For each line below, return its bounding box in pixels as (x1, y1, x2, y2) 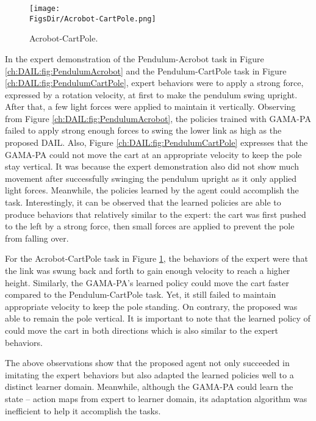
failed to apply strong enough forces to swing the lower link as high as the (5, 124, 282, 137)
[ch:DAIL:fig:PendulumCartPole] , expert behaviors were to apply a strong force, (5, 76, 304, 89)
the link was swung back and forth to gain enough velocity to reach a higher (5, 264, 290, 276)
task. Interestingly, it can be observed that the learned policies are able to (5, 196, 281, 209)
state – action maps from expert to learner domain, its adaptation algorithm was (5, 392, 307, 405)
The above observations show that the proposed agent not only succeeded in (5, 356, 290, 369)
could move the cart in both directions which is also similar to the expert (5, 323, 279, 336)
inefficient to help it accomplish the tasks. (5, 404, 161, 417)
